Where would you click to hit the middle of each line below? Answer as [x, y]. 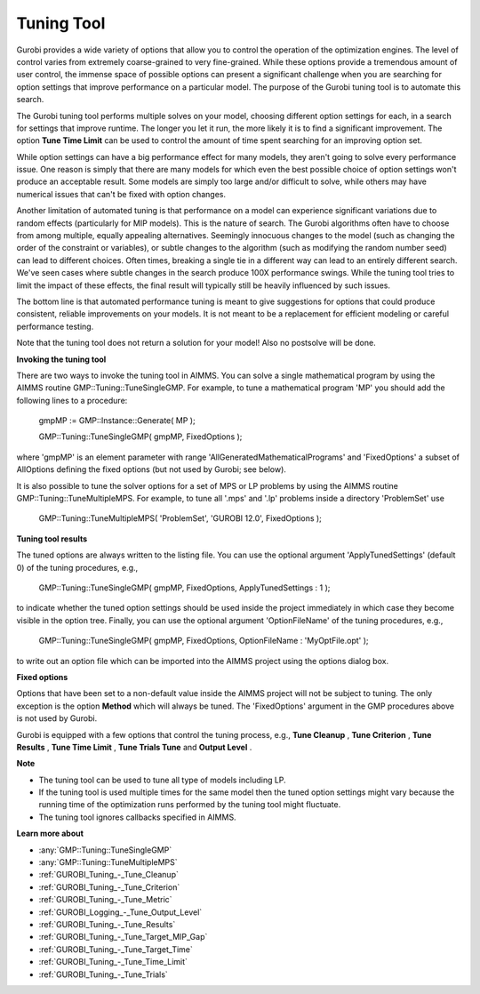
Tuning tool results [52, 539]
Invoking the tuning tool [61, 359]
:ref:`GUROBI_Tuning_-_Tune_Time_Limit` [113, 962]
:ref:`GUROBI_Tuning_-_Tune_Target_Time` [116, 949]
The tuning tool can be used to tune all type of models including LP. [162, 780]
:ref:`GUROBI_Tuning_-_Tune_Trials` [103, 974]
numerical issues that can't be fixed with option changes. [121, 194]
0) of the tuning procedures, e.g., [77, 567]
